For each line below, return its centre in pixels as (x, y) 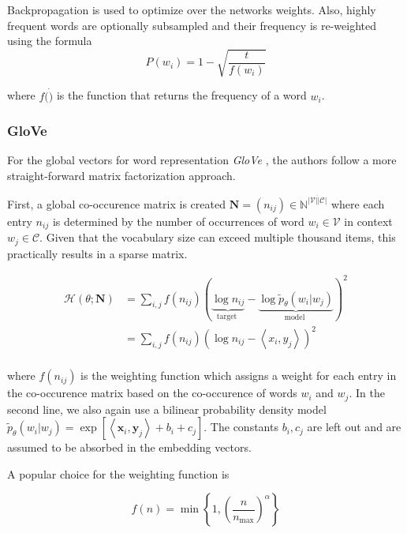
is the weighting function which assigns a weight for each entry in (239, 375)
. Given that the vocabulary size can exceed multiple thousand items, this (218, 237)
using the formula (50, 41)
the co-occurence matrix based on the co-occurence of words (152, 393)
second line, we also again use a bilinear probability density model (167, 409)
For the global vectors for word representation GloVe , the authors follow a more (202, 160)
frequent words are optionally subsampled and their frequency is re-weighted (192, 25)
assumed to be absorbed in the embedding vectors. (129, 447)
